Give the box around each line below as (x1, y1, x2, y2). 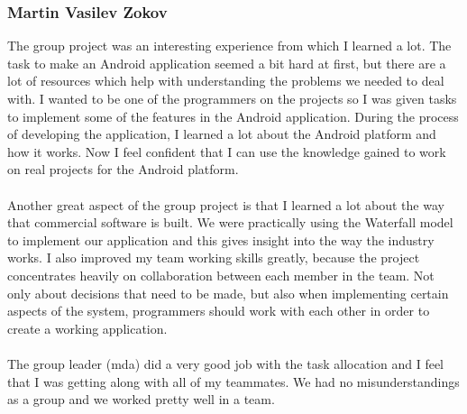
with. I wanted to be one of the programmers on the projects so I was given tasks (7, 89, 457, 107)
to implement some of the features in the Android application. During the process (7, 106, 459, 125)
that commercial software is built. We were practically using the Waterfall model (7, 213, 453, 232)
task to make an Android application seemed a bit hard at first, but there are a (7, 53, 446, 72)
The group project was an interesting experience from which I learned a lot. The (7, 36, 452, 55)
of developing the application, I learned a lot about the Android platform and (7, 124, 436, 143)
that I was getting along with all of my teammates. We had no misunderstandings (7, 372, 460, 391)
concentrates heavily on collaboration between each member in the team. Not (7, 265, 435, 284)
